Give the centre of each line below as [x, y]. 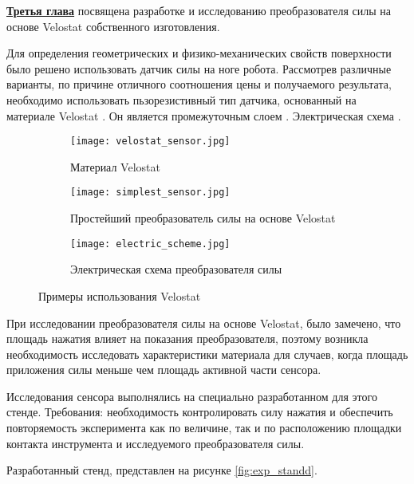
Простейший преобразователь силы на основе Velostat [203, 218]
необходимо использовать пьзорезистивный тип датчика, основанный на [181, 99]
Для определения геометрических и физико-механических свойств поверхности [199, 53]
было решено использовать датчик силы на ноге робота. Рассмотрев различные [199, 68]
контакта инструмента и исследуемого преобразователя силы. [156, 443]
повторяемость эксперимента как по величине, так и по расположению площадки [204, 428]
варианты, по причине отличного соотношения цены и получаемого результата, [199, 84]
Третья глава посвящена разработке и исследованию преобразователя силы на [199, 10]
